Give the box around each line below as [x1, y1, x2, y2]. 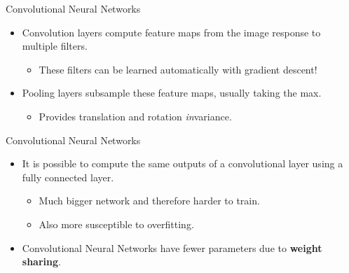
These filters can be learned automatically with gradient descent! [39, 62, 317, 76]
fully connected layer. [22, 169, 114, 184]
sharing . [22, 254, 61, 269]
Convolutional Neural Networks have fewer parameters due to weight [22, 240, 322, 255]
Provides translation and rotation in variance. [39, 108, 232, 123]
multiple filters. [22, 38, 88, 53]
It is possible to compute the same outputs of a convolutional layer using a [22, 156, 343, 171]
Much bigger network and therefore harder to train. [39, 193, 260, 208]
